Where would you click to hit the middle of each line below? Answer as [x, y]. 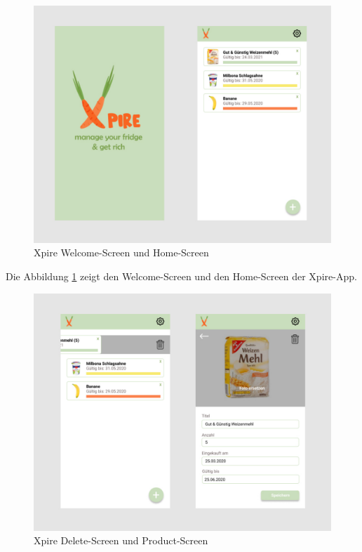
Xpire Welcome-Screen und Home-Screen [121, 252]
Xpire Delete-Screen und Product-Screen [121, 540]
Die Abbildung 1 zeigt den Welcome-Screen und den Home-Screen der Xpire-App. [181, 276]
